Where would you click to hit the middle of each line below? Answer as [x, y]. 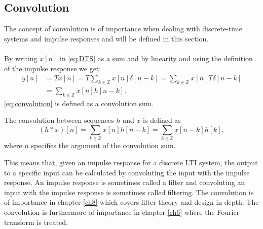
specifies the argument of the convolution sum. [103, 145]
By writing [21, 58]
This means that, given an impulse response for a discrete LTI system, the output [131, 162]
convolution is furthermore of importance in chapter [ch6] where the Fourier [122, 212]
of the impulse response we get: [53, 68]
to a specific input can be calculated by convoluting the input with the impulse [127, 172]
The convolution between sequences [59, 120]
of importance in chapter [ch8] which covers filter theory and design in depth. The [131, 202]
